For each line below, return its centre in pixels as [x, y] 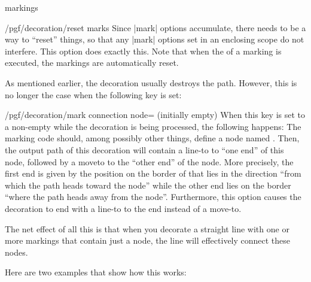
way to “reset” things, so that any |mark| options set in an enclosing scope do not [155, 39]
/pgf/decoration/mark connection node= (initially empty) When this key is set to [155, 115]
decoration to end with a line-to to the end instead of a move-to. [123, 208]
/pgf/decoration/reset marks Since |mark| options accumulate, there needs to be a [155, 27]
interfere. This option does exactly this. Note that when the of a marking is [143, 51]
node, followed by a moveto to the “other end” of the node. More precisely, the [149, 161]
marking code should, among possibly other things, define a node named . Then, [152, 138]
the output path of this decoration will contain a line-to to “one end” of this [144, 149]
